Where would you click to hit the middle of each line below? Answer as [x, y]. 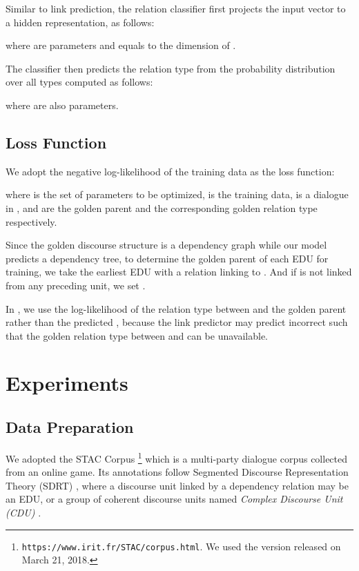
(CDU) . [23, 512]
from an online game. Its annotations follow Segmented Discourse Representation [177, 472]
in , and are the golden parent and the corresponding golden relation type [162, 207]
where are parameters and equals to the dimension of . [121, 45]
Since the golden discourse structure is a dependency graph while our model [166, 245]
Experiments [67, 383]
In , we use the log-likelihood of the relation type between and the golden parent [176, 308]
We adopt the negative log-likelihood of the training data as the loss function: [170, 171]
